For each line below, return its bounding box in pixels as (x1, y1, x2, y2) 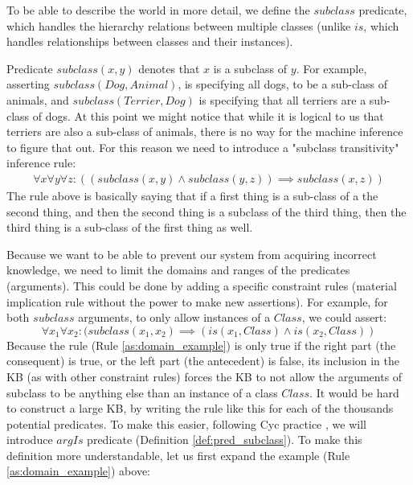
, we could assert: (301, 309, 387, 326)
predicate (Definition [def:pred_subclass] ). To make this (87, 431, 362, 448)
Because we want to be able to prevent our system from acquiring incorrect (6, 245, 377, 262)
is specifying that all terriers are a (198, 91, 366, 108)
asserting (6, 76, 50, 92)
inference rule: (6, 154, 76, 171)
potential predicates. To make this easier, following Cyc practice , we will (6, 415, 366, 432)
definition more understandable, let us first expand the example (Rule (6, 446, 350, 463)
